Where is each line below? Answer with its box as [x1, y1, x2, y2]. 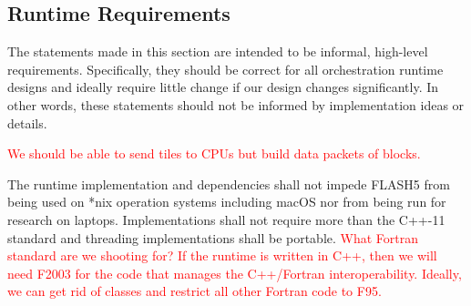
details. [7, 113, 47, 132]
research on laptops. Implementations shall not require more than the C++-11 [7, 209, 445, 229]
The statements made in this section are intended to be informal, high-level [7, 42, 428, 61]
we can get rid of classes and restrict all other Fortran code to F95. [7, 281, 382, 301]
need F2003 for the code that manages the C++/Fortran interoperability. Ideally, [7, 263, 462, 282]
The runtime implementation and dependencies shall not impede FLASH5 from [7, 174, 450, 193]
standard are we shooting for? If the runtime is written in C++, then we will [7, 246, 437, 265]
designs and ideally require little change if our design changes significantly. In [7, 77, 439, 97]
